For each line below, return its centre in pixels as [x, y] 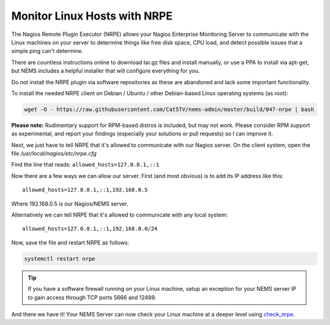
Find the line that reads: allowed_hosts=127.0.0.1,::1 [85, 165]
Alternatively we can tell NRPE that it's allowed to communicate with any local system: [119, 215]
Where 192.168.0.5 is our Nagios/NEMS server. [70, 204]
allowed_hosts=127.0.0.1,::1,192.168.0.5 [85, 190]
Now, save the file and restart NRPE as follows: [70, 242]
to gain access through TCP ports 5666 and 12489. [92, 297]
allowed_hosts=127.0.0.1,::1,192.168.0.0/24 [90, 229]
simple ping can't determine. [47, 51]
